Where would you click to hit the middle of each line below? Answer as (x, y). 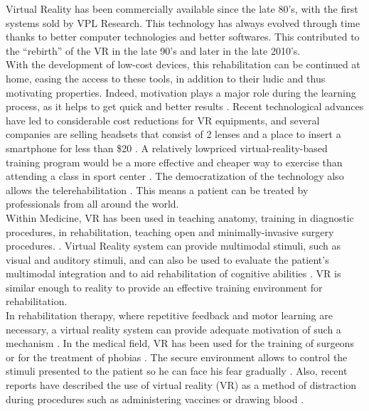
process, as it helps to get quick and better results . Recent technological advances (185, 106)
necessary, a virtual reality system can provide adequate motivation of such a (173, 329)
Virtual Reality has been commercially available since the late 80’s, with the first (182, 9)
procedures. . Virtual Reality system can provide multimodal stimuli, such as (173, 246)
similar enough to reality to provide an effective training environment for (164, 287)
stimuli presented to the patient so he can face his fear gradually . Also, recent (177, 371)
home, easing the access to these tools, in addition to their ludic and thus (166, 78)
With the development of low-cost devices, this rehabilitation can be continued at (183, 64)
